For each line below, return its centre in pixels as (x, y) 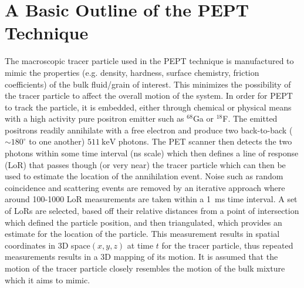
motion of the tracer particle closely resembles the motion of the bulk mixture (145, 268)
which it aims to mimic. (48, 279)
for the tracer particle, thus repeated (227, 245)
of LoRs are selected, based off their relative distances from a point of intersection (152, 211)
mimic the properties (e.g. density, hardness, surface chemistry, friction (132, 72)
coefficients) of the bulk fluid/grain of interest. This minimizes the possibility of (148, 84)
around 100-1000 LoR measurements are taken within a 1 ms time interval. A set (151, 199)
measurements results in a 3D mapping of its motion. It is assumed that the (141, 257)
